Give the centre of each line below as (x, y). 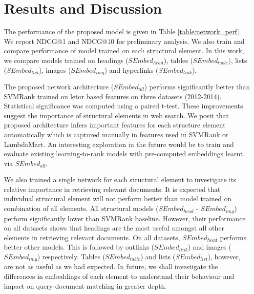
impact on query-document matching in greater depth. (85, 285)
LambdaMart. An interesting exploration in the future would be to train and (119, 144)
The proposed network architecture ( (59, 86)
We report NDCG (31, 41)
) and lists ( (158, 256)
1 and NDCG (82, 41)
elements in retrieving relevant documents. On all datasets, (92, 237)
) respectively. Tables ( (71, 256)
